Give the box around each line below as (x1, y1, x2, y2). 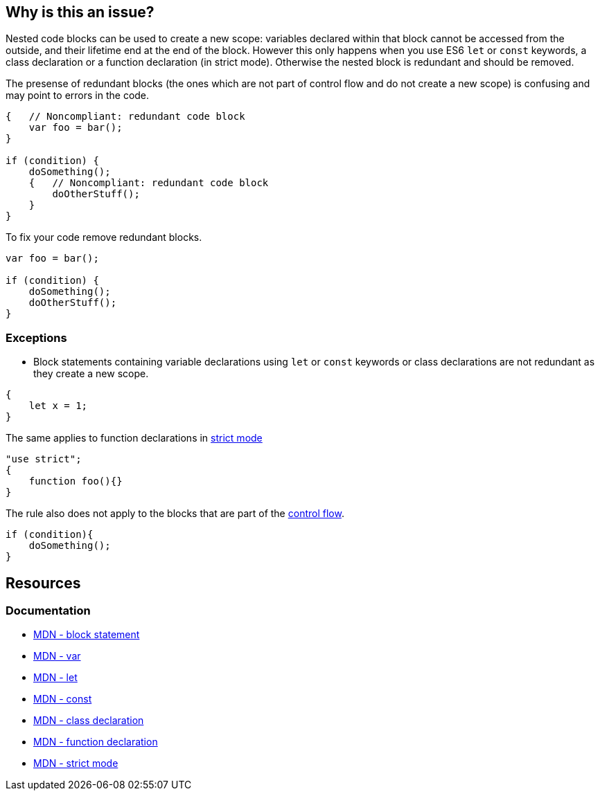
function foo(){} (28, 476, 123, 487)
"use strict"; (6, 453, 82, 465)
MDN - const (33, 693, 92, 705)
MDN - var (33, 650, 81, 662)
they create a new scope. (33, 368, 149, 380)
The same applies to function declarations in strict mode (6, 432, 263, 444)
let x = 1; (28, 400, 88, 412)
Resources (6, 574, 81, 592)
